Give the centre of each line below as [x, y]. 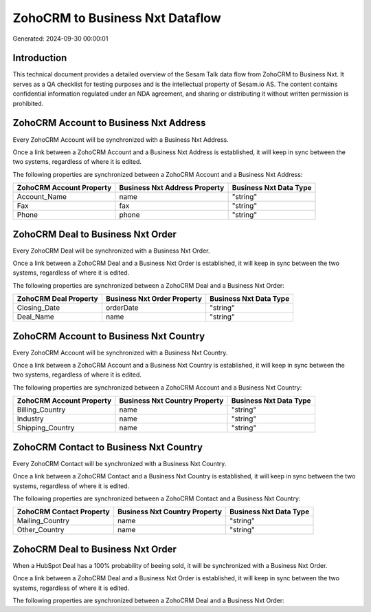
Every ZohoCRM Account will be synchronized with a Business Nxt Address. [121, 139]
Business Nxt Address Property [172, 188]
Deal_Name [35, 317]
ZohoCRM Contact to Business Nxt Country [108, 447]
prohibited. [28, 103]
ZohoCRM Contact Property [63, 511]
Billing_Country [41, 410]
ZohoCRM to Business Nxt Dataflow [117, 18]
